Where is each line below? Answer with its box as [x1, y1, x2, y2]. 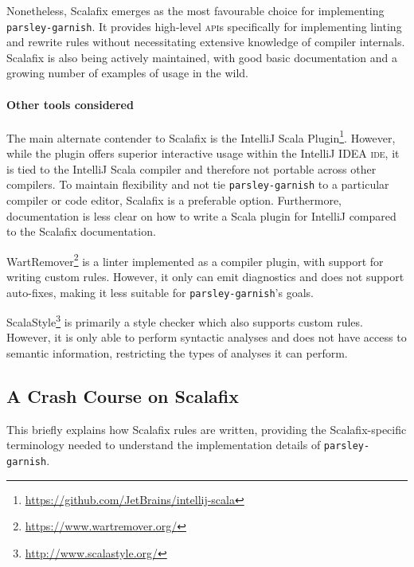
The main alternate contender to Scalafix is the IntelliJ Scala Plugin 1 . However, [6, 127, 396, 146]
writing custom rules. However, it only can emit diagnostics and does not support [6, 268, 404, 284]
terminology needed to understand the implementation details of [6, 436, 321, 453]
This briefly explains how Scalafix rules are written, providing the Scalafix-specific [6, 420, 407, 437]
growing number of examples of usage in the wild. [6, 65, 248, 81]
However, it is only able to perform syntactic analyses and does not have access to [6, 329, 407, 346]
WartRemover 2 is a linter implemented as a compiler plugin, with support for [6, 250, 384, 269]
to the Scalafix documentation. [6, 223, 156, 240]
